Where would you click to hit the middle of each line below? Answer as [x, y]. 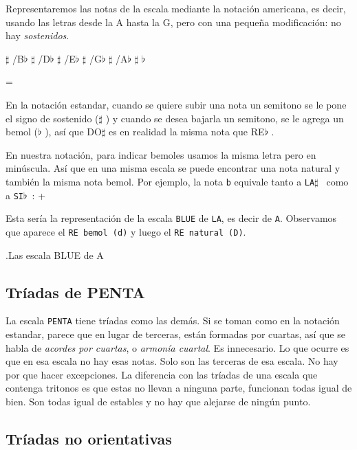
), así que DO [73, 132]
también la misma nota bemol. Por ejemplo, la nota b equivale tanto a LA [160, 181]
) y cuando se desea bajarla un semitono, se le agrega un [225, 118]
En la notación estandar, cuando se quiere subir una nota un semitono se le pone [176, 104]
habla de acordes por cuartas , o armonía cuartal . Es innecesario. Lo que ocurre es [177, 347]
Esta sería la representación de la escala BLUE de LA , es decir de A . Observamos [171, 218]
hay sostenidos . [37, 35]
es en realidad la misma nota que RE [186, 132]
